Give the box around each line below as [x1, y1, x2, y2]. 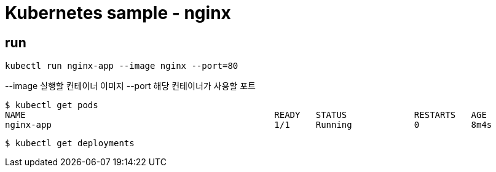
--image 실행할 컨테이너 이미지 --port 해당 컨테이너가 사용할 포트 [5, 80, 256, 92]
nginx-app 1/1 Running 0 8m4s [5, 120, 492, 130]
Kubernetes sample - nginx [5, 2, 231, 23]
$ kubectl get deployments [5, 138, 135, 149]
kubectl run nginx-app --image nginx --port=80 [5, 61, 238, 71]
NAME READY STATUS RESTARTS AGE [5, 110, 487, 120]
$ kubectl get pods [5, 100, 98, 111]
